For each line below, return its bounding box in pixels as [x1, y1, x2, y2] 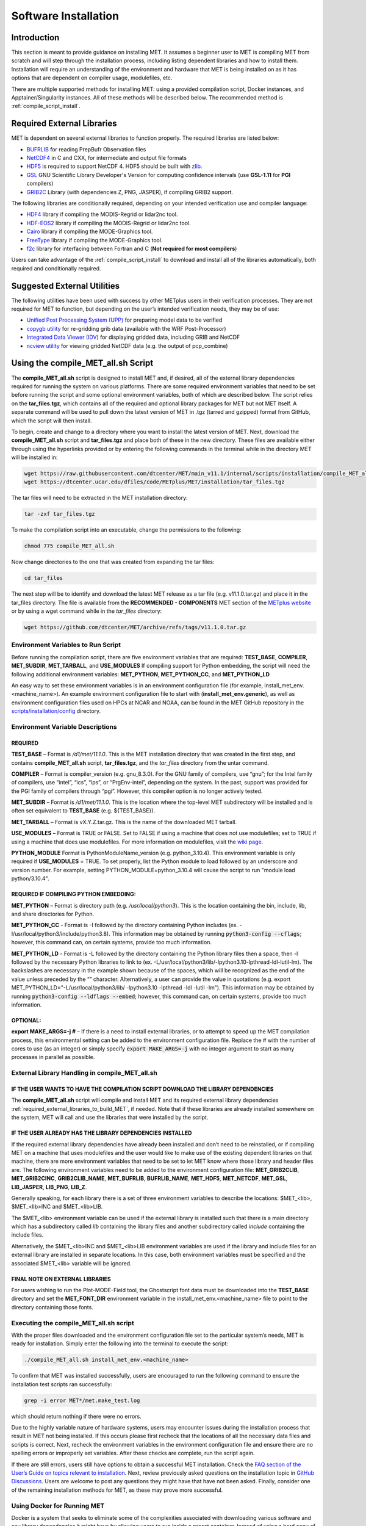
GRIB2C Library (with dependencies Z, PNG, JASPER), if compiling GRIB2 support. [26, 188, 234, 195]
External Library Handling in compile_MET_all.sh [11, 1069, 158, 1077]
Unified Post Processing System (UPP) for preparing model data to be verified [26, 316, 223, 324]
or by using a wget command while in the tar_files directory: [11, 607, 162, 615]
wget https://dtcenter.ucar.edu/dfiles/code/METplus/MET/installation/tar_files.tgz [24, 479, 285, 485]
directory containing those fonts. [11, 1303, 94, 1311]
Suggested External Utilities [11, 281, 120, 291]
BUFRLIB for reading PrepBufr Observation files [26, 145, 146, 153]
